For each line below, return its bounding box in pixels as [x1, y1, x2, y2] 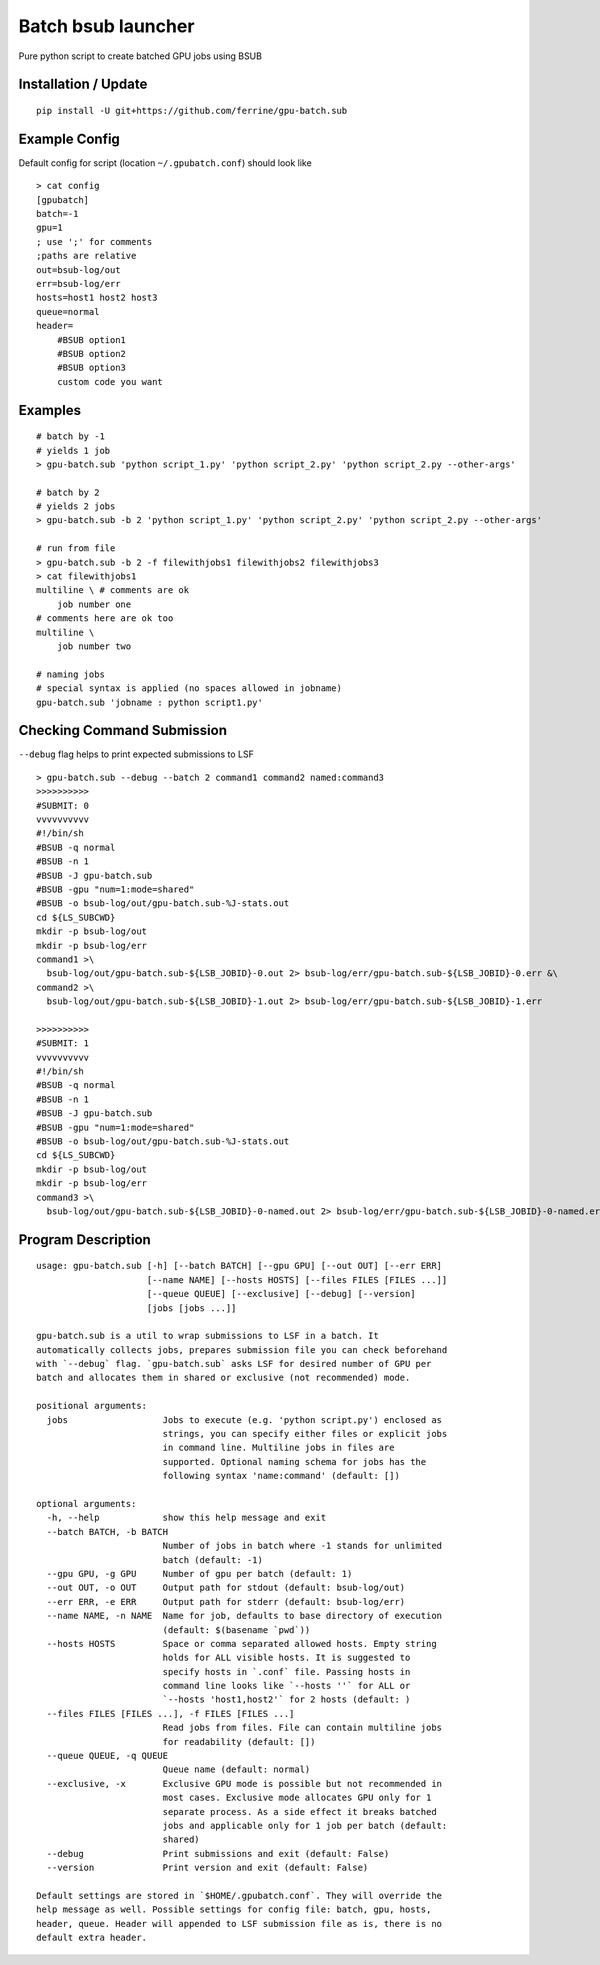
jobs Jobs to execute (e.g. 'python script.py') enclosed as [46, 1414, 443, 1425]
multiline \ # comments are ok [36, 585, 190, 596]
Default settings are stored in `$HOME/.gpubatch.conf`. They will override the [36, 1890, 443, 1901]
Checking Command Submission [18, 722, 227, 739]
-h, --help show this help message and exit [46, 1512, 327, 1524]
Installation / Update [18, 76, 148, 93]
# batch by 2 [36, 486, 100, 498]
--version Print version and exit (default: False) [46, 1862, 369, 1874]
